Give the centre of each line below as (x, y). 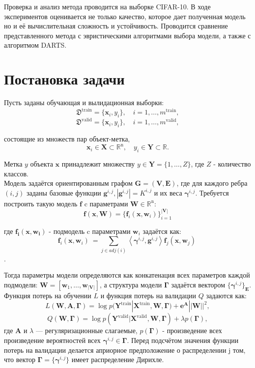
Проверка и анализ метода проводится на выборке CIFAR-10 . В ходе (107, 6)
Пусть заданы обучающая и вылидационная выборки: (84, 102)
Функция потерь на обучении (48, 295)
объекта (42, 164)
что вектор (20, 359)
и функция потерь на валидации (148, 295)
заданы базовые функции (64, 192)
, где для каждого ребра (212, 183)
